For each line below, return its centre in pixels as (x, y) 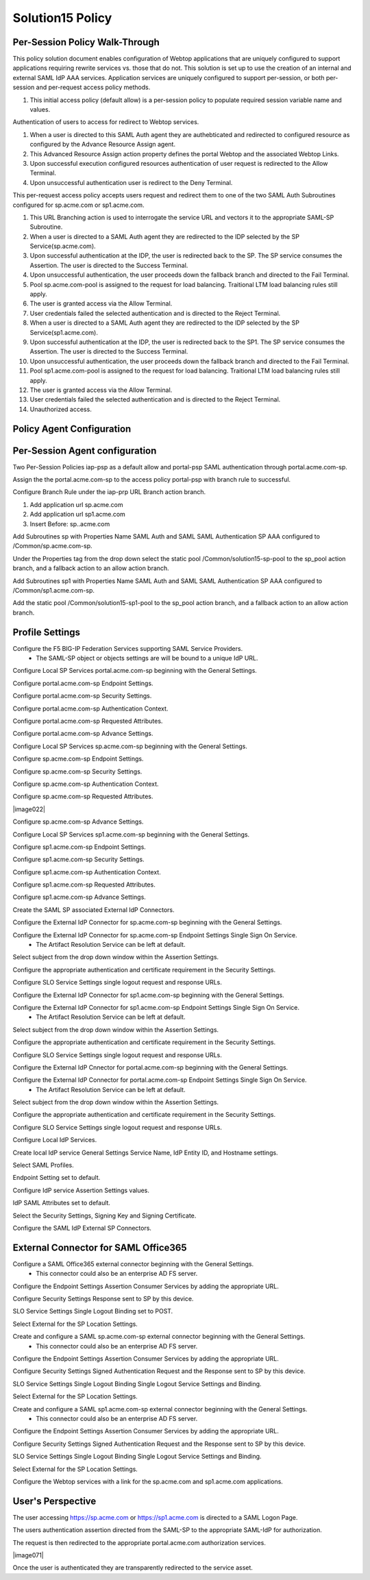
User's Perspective (54, 1501)
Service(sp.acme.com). (63, 246)
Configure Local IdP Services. (55, 1140)
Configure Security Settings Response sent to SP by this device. (103, 1299)
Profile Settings (47, 632)
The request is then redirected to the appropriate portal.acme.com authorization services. (139, 1542)
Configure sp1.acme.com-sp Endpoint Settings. (79, 847)
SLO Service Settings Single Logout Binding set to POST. (93, 1311)
